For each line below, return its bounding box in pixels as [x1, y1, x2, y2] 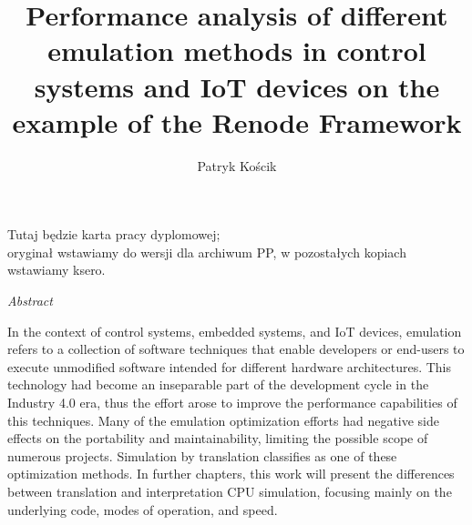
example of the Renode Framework [12, 103, 462, 140]
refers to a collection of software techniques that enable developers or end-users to [7, 339, 465, 358]
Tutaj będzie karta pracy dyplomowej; [7, 225, 221, 244]
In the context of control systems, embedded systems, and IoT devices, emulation [7, 321, 462, 340]
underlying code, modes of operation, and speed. [7, 500, 278, 519]
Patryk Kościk [197, 156, 277, 175]
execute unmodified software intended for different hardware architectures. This [7, 357, 452, 376]
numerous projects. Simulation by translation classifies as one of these [7, 446, 397, 465]
